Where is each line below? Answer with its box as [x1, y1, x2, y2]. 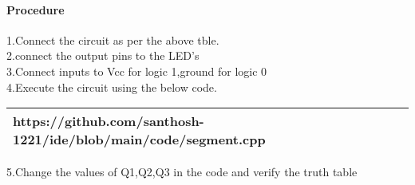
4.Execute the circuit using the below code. [6, 78, 217, 95]
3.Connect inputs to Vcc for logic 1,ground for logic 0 [6, 62, 267, 79]
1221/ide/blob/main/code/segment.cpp [13, 130, 266, 149]
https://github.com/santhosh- [13, 112, 204, 131]
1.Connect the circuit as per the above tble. [6, 31, 219, 48]
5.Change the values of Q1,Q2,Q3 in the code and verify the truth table [6, 163, 358, 180]
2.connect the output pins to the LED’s [6, 47, 200, 64]
